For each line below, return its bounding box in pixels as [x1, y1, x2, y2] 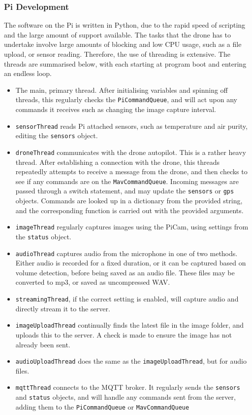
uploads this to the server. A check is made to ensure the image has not [15, 329, 232, 340]
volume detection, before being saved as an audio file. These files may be [15, 267, 235, 277]
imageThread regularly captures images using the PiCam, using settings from [15, 222, 249, 232]
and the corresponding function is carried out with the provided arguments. [15, 205, 244, 215]
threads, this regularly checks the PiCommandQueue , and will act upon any [15, 94, 238, 105]
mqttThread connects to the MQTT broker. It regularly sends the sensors [15, 382, 240, 392]
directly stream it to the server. [15, 303, 110, 313]
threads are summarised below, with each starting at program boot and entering [4, 58, 247, 69]
